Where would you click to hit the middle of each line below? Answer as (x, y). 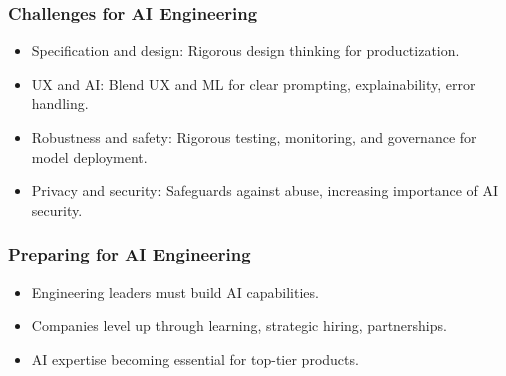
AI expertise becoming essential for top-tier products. (195, 358)
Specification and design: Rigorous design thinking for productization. (245, 50)
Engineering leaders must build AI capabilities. (175, 291)
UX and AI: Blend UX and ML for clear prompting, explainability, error (253, 83)
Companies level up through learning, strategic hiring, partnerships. (239, 325)
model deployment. (89, 156)
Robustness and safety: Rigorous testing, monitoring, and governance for (254, 137)
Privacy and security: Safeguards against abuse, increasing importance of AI (265, 190)
